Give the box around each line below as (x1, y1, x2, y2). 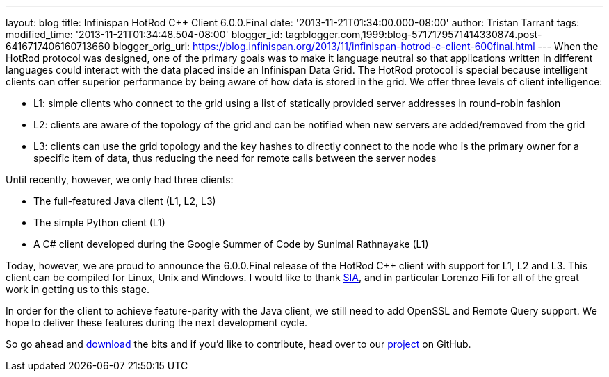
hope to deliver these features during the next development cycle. (6, 317, 308, 328)
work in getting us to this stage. (6, 283, 150, 295)
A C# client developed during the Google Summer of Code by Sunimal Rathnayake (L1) (33, 238, 429, 250)
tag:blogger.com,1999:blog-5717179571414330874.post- (285, 28, 542, 40)
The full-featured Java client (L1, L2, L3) (33, 195, 216, 207)
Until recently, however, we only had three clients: (6, 174, 234, 185)
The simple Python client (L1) (33, 217, 165, 228)
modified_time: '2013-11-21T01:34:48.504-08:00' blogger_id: (6, 28, 283, 40)
